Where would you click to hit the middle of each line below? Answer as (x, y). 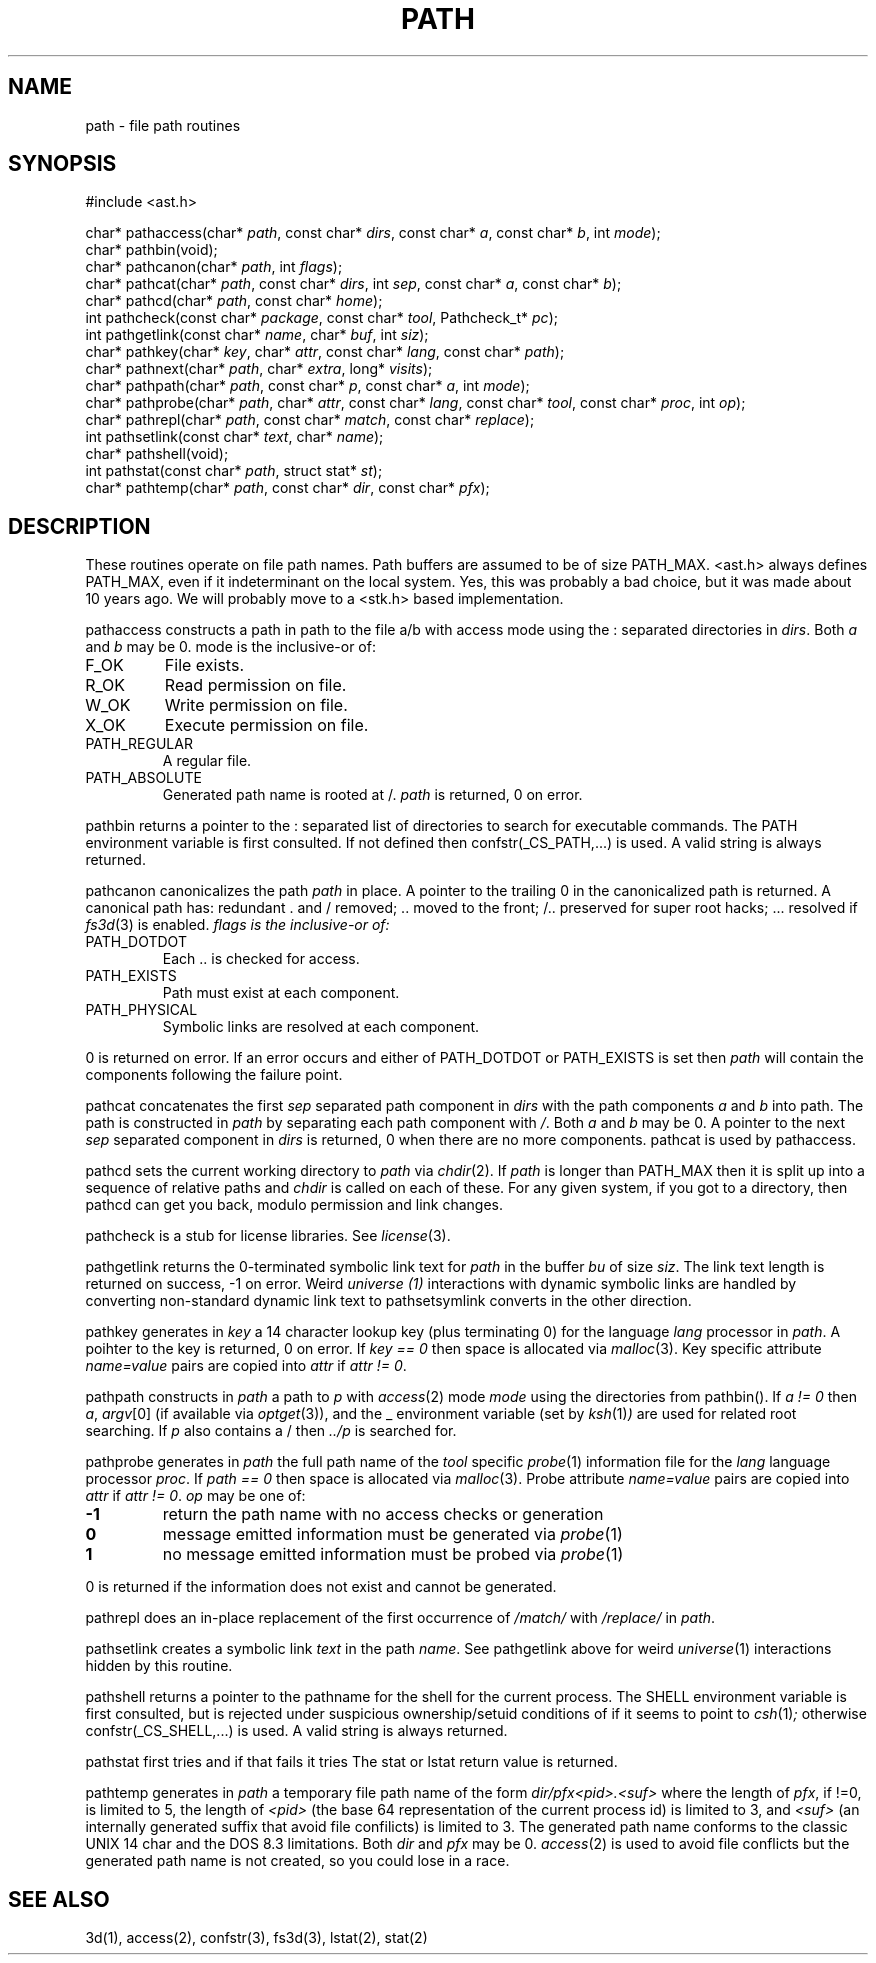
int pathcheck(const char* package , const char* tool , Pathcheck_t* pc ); (321, 318)
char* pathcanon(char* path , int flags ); (214, 267)
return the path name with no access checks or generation (383, 1514)
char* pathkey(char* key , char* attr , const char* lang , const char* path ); (325, 352)
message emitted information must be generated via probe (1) (392, 1534)
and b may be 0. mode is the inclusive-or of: (230, 647)
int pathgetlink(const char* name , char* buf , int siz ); (257, 335)
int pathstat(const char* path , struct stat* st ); (234, 471)
